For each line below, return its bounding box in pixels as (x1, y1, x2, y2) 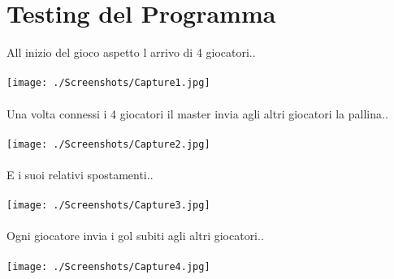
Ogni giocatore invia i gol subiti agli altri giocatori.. (6, 227, 264, 244)
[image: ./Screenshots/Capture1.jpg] (6, 77, 210, 89)
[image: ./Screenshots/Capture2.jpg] (6, 138, 210, 150)
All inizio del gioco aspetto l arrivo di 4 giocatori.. (6, 44, 256, 61)
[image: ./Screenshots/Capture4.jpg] (6, 260, 210, 273)
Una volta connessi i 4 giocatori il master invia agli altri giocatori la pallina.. (6, 105, 388, 122)
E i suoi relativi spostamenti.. (6, 166, 154, 182)
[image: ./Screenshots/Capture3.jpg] (6, 200, 210, 212)
